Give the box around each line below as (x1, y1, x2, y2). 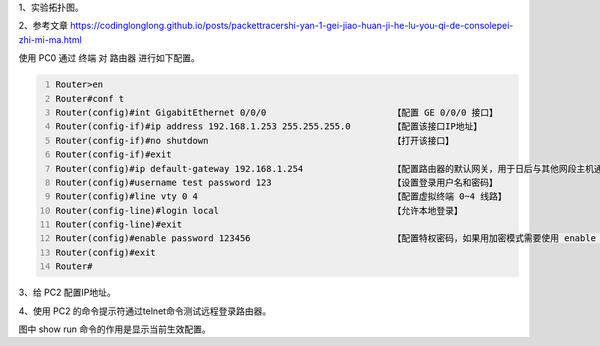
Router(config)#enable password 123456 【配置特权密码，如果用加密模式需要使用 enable (55, 233, 597, 244)
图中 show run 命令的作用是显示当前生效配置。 (18, 323, 211, 335)
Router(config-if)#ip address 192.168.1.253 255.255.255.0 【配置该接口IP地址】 (55, 121, 483, 132)
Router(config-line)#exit (55, 219, 183, 230)
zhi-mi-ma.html (18, 33, 82, 45)
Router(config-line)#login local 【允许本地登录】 (55, 205, 464, 216)
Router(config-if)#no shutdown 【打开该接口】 (55, 135, 455, 146)
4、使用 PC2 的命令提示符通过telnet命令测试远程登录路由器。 (18, 305, 272, 317)
